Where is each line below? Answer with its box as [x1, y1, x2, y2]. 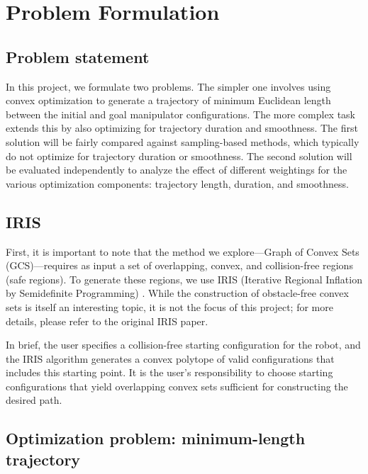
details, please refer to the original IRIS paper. [6, 313, 208, 328]
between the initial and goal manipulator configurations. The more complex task [6, 106, 356, 121]
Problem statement [6, 45, 150, 67]
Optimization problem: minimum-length [6, 427, 306, 449]
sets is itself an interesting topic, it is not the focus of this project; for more [6, 299, 333, 314]
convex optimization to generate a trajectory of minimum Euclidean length [6, 93, 331, 108]
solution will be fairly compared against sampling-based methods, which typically [6, 134, 359, 149]
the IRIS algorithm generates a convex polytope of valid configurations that [6, 351, 335, 366]
